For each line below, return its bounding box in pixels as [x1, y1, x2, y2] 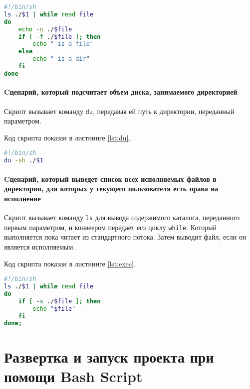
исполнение [4, 193, 41, 203]
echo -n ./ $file [18, 25, 72, 33]
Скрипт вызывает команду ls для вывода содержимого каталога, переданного [4, 212, 240, 223]
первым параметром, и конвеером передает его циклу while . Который [4, 222, 217, 232]
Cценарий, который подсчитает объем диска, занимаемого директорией [4, 87, 238, 97]
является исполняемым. [4, 242, 75, 252]
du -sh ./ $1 [4, 157, 43, 164]
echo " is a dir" [32, 55, 90, 63]
